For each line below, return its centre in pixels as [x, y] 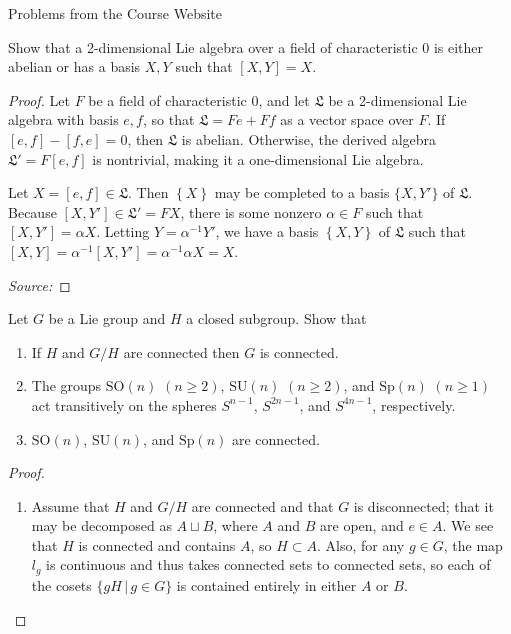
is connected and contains [157, 544]
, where [235, 525]
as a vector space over [347, 119]
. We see [468, 525]
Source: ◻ [39, 284]
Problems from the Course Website [115, 13]
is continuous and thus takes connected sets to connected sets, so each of [268, 564]
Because [32, 211]
